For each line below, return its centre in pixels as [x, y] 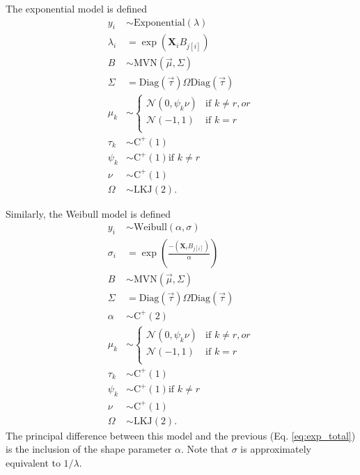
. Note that [205, 449]
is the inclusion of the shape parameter [89, 449]
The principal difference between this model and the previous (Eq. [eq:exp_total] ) [181, 435]
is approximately [276, 449]
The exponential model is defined [77, 8]
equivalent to [33, 462]
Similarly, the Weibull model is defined [88, 213]
